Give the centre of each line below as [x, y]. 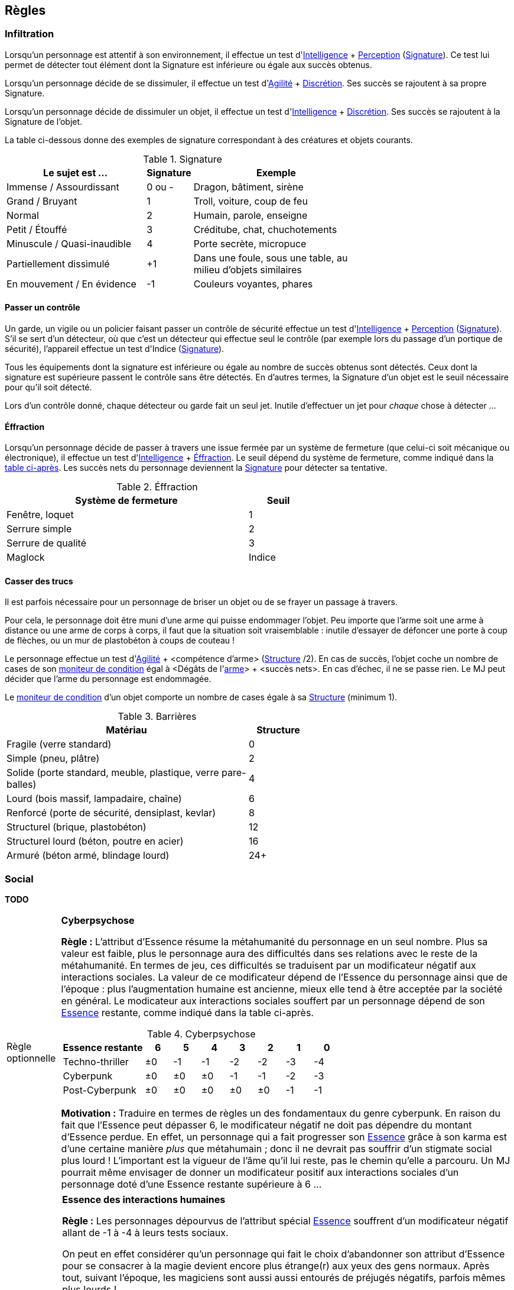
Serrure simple [39, 529]
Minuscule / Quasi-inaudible [69, 243]
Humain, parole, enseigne [251, 215]
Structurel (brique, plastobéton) [77, 827]
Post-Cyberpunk [100, 1090]
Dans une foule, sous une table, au [271, 258]
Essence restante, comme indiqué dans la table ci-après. [187, 1013]
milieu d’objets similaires [248, 269]
